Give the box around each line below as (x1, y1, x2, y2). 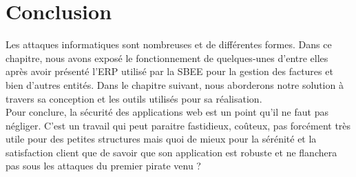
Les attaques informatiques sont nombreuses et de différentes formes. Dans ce (6, 37, 332, 52)
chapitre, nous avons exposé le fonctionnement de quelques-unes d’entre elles (6, 50, 328, 65)
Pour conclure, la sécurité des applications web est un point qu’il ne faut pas (6, 105, 328, 119)
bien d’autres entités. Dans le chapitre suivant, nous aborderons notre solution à (6, 77, 344, 92)
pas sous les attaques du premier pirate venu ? (6, 158, 201, 173)
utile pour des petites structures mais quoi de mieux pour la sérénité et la (6, 132, 317, 146)
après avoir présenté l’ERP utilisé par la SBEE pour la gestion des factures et (6, 64, 333, 79)
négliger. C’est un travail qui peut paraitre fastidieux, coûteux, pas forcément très (6, 118, 351, 132)
